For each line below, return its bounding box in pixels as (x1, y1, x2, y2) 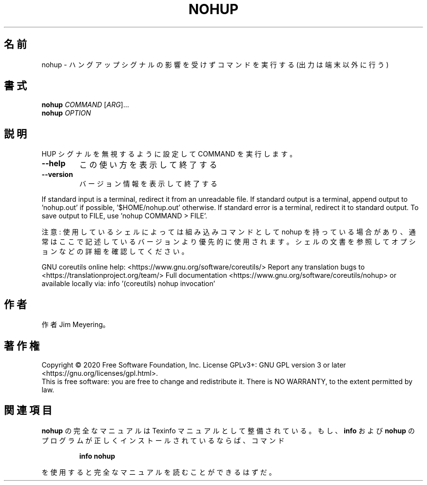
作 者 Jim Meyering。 (41, 320, 110, 329)
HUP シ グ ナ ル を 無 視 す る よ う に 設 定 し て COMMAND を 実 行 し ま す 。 (41, 150, 297, 158)
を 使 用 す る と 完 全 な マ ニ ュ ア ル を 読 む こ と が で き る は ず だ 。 (41, 467, 276, 476)
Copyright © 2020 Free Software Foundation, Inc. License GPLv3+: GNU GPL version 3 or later (41, 360, 346, 369)
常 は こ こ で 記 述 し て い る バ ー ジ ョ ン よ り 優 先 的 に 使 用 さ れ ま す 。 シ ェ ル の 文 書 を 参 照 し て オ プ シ (41, 237, 416, 246)
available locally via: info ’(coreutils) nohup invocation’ (41, 279, 215, 288)
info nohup (79, 451, 116, 460)
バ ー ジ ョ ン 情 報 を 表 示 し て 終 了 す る (79, 179, 217, 188)
